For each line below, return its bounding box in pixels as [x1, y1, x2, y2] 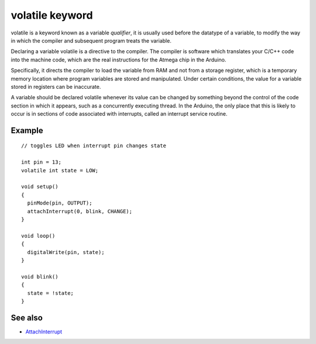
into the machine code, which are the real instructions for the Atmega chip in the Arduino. [11, 56, 226, 63]
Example [11, 126, 43, 135]
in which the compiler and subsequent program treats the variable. [11, 37, 172, 44]
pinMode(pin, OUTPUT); [27, 200, 92, 207]
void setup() [21, 183, 59, 190]
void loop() [21, 232, 56, 239]
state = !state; [27, 290, 74, 296]
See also [11, 312, 43, 322]
